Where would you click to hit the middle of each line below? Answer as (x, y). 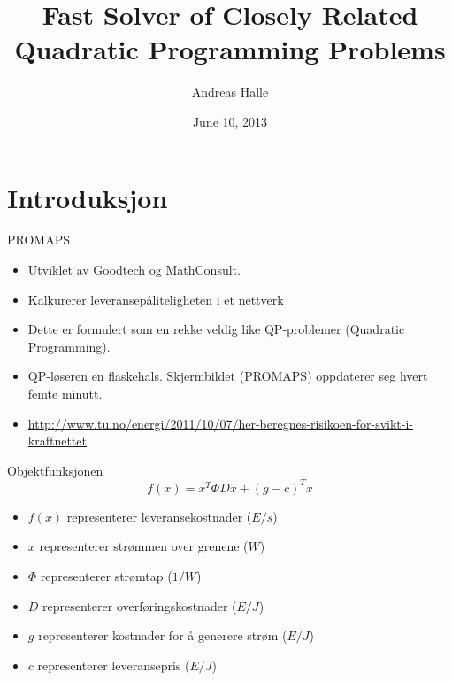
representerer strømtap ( (106, 576)
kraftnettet (57, 441)
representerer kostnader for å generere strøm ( (163, 635)
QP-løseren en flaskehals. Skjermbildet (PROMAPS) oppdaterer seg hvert (228, 376)
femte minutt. (65, 393)
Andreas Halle (230, 92)
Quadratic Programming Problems (230, 49)
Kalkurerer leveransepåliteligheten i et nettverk (156, 299)
